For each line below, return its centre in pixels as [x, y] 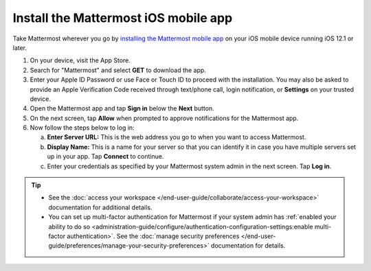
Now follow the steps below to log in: [82, 128]
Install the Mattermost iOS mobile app [123, 18]
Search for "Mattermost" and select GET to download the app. [118, 70]
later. [20, 47]
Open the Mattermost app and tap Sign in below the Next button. [122, 108]
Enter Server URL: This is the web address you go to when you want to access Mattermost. [177, 137]
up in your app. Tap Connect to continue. [105, 156]
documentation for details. [248, 246]
